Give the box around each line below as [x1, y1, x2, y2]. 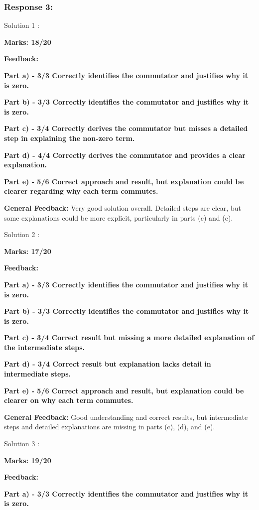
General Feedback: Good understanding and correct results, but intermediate [4, 411, 248, 422]
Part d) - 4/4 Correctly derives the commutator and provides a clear [4, 149, 246, 160]
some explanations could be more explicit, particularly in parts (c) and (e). [4, 212, 233, 223]
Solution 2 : [4, 229, 39, 240]
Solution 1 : [4, 20, 39, 30]
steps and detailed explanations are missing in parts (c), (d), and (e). [4, 421, 215, 432]
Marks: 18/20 [4, 36, 51, 47]
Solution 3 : [4, 438, 39, 449]
